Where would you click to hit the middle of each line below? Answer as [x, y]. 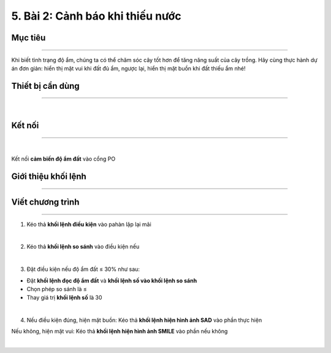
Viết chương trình [45, 202]
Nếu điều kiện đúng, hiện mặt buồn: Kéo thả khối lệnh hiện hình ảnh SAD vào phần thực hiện [144, 320]
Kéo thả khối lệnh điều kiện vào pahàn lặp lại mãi [89, 224]
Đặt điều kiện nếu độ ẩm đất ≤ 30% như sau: [83, 269]
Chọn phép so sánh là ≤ [57, 289]
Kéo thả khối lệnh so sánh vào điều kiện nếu [83, 247]
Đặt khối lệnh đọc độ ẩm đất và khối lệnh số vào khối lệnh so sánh [112, 280]
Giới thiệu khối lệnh [49, 176]
